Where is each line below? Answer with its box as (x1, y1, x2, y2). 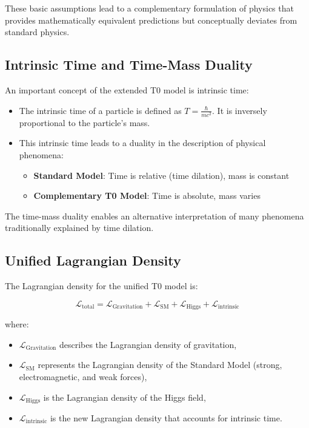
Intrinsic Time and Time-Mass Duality (5, 55, 253, 74)
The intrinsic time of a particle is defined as (19, 104, 182, 116)
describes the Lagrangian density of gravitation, (59, 338, 237, 350)
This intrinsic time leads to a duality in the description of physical (19, 136, 266, 149)
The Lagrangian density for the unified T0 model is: (5, 279, 198, 292)
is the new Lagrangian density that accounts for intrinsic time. (50, 411, 282, 424)
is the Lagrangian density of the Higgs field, (43, 390, 206, 403)
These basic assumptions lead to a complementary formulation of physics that (5, 2, 294, 14)
